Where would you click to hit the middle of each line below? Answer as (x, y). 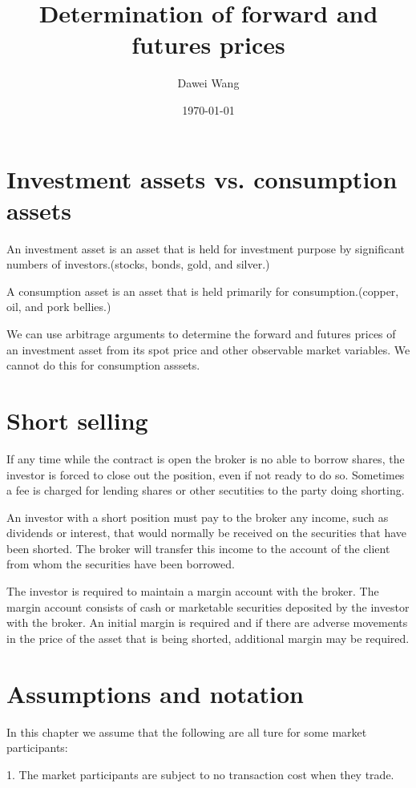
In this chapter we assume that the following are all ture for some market (187, 731)
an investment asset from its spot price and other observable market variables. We (208, 349)
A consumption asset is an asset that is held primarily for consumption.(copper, (203, 291)
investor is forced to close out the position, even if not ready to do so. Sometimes (206, 474)
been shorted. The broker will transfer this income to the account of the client (198, 548)
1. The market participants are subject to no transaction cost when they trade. (200, 774)
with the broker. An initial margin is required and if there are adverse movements (207, 622)
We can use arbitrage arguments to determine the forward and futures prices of (201, 333)
